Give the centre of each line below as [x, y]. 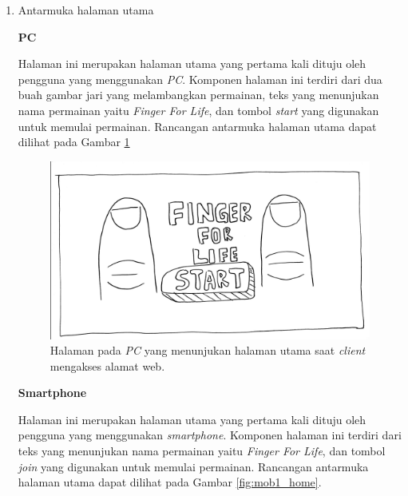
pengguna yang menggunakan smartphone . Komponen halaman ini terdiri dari [210, 435]
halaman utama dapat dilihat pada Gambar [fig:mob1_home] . [170, 482]
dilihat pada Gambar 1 [74, 142]
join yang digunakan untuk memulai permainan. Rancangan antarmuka [193, 466]
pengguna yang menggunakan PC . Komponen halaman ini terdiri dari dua [200, 79]
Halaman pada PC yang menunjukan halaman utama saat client [208, 350]
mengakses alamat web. [107, 365]
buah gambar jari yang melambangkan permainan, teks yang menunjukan [198, 95]
